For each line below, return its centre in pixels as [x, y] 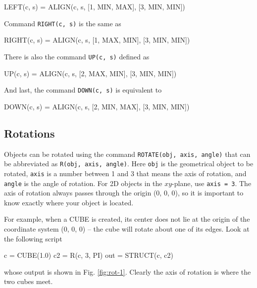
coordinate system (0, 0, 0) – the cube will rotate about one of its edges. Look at [127, 228]
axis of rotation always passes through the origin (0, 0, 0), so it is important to [124, 193]
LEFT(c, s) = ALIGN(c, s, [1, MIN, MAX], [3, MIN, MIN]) [95, 6]
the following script [33, 238]
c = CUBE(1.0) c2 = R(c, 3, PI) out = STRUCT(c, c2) [89, 255]
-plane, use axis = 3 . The [212, 183]
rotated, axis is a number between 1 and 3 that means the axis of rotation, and [125, 173]
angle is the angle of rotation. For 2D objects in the [83, 183]
